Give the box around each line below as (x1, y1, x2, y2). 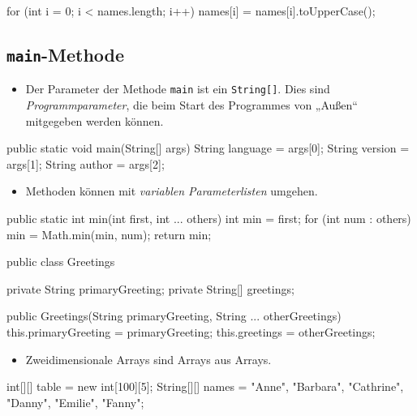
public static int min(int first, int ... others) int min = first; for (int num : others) (6, 210, 411, 226)
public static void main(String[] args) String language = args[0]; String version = (6, 139, 410, 157)
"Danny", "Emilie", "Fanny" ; (6, 393, 144, 410)
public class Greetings (6, 253, 115, 270)
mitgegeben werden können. (25, 112, 164, 129)
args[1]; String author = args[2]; (6, 155, 165, 172)
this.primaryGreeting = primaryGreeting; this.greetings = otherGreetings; (6, 323, 376, 340)
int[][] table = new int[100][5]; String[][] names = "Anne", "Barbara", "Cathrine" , (6, 378, 404, 395)
